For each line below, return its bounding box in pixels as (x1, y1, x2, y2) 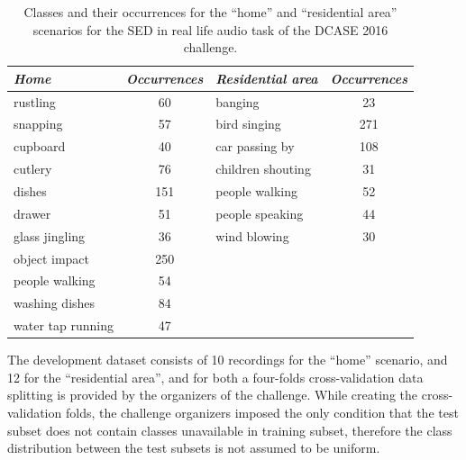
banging (215, 92, 260, 111)
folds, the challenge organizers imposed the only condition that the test (65, 402, 459, 421)
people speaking (215, 203, 304, 222)
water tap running (14, 316, 114, 335)
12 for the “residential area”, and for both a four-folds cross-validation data (7, 367, 424, 386)
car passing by (215, 137, 295, 156)
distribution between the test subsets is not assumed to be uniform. (7, 438, 380, 457)
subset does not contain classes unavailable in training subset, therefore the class (7, 420, 452, 439)
